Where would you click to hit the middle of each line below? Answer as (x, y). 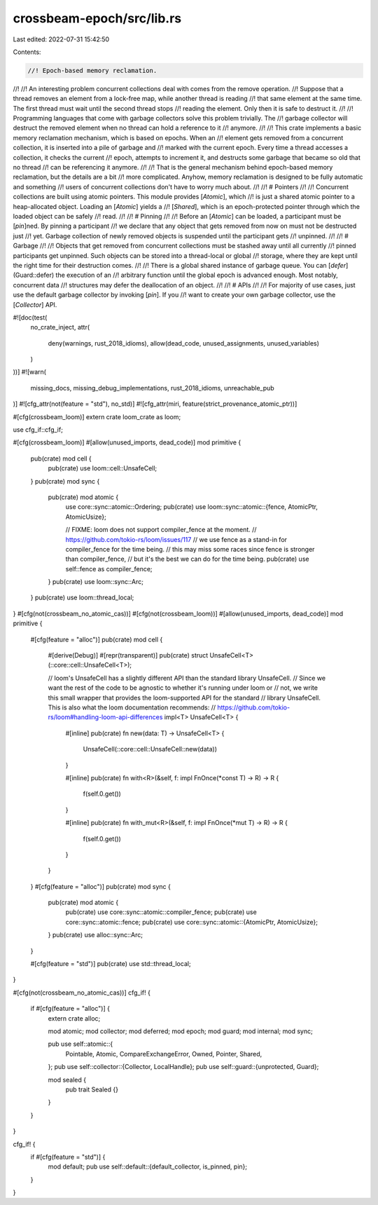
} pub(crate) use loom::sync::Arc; (96, 582)
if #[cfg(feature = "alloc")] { (70, 1009)
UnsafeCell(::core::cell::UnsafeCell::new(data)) (150, 749)
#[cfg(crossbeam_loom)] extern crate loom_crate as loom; (97, 416)
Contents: (27, 52)
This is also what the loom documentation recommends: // (132, 707)
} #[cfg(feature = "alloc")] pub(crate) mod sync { (100, 886)
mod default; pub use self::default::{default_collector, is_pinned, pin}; (148, 1166)
